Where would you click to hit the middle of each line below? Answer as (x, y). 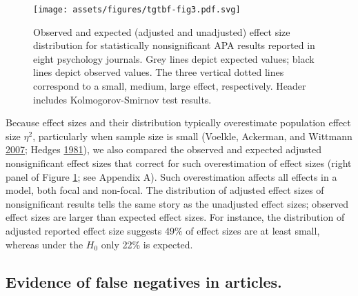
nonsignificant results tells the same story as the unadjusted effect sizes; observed (177, 203)
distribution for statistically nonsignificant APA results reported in (174, 45)
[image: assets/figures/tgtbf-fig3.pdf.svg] (137, 10)
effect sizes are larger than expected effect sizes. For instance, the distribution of (175, 217)
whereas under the (44, 244)
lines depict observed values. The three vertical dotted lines (159, 72)
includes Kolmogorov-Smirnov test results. (122, 99)
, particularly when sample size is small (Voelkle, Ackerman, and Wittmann (192, 136)
